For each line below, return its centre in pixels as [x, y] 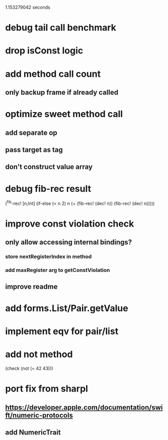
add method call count [53, 74]
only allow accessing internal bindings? [69, 242]
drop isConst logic [44, 51]
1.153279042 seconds [28, 7]
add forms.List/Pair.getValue [67, 308]
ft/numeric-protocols [39, 415]
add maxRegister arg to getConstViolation [58, 270]
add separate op [31, 132]
